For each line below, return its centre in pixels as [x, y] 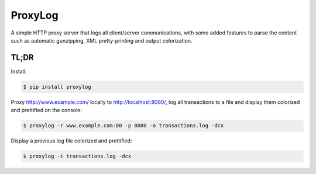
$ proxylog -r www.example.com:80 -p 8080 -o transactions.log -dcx [123, 126]
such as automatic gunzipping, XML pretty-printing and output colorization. [102, 40]
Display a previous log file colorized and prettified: [71, 141]
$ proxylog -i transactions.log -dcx [77, 156]
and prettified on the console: [46, 110]
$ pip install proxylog [57, 87]
